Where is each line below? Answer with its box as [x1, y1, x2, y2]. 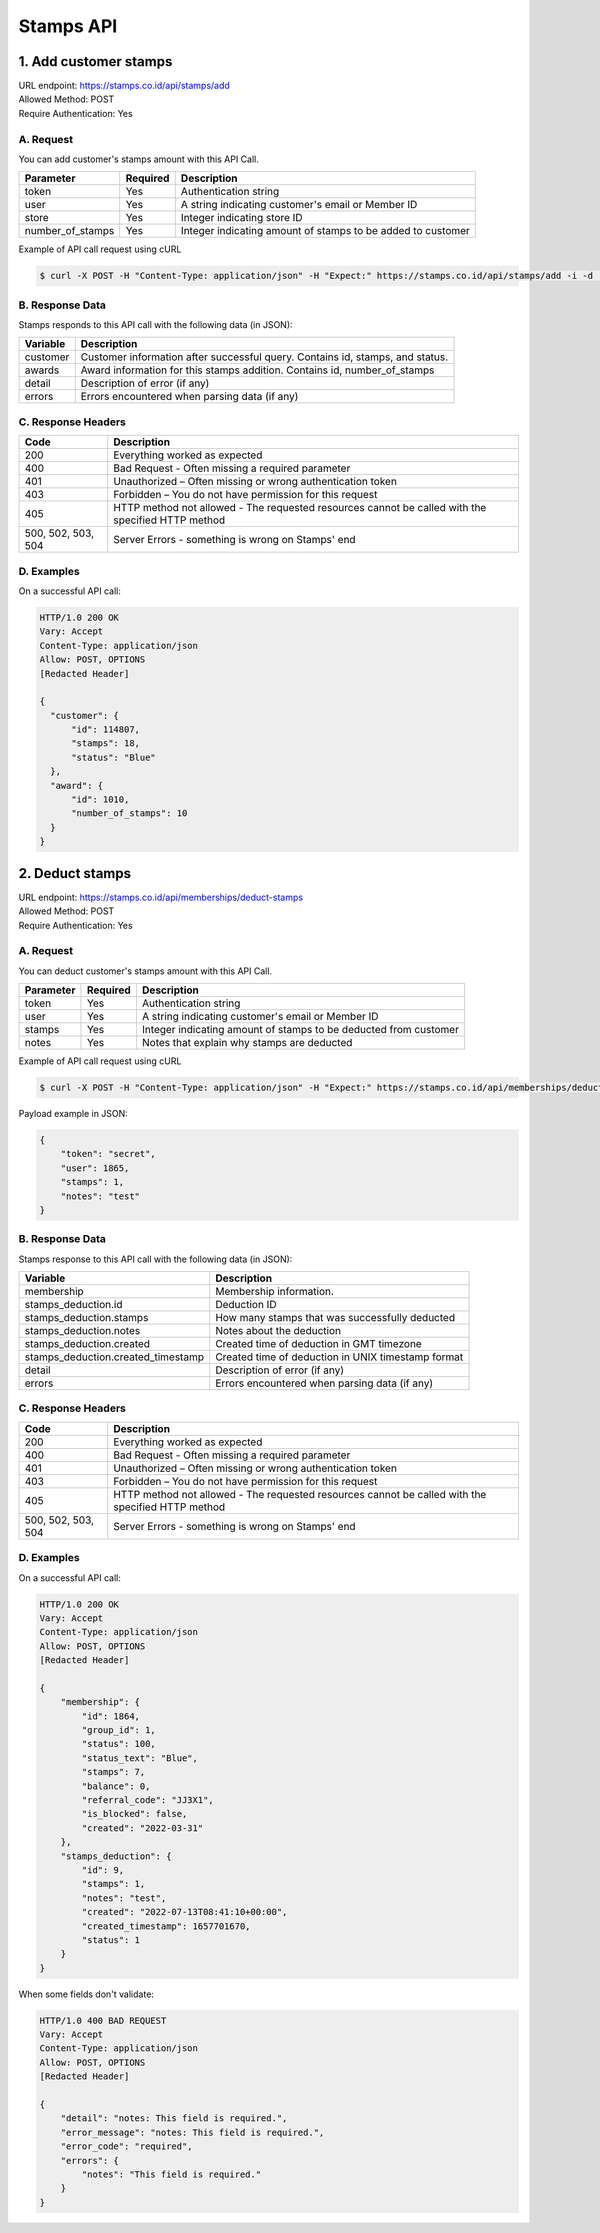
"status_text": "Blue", [81, 1752, 199, 1764]
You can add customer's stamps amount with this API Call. [18, 153, 259, 165]
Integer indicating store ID [180, 211, 304, 225]
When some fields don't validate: [18, 1988, 155, 2000]
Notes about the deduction [215, 1324, 342, 1338]
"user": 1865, [60, 1162, 130, 1174]
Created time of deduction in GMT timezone [215, 1337, 422, 1351]
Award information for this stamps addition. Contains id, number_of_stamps [80, 363, 435, 377]
